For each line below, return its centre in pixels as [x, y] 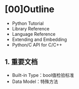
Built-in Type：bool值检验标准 [43, 75]
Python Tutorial [28, 23]
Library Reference [31, 28]
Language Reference [34, 34]
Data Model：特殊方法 [35, 81]
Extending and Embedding [39, 39]
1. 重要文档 [21, 62]
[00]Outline [30, 9]
